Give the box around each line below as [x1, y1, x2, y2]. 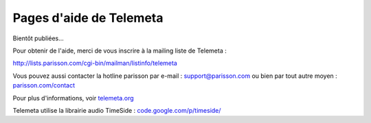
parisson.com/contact [12, 81, 76, 90]
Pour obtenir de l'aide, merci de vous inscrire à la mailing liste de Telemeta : [12, 46, 227, 55]
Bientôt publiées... [12, 34, 65, 42]
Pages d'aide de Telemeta [12, 10, 164, 25]
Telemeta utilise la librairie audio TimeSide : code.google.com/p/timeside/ [12, 106, 221, 114]
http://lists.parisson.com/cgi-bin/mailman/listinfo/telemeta [12, 59, 178, 68]
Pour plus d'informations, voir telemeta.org [12, 94, 134, 102]
